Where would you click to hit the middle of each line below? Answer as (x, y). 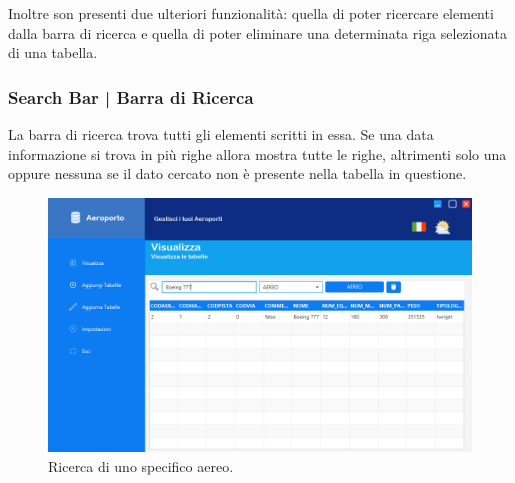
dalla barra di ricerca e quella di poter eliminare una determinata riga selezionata (257, 32)
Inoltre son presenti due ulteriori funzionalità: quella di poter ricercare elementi (251, 13)
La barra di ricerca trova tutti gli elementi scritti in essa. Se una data (221, 134)
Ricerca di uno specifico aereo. (141, 465)
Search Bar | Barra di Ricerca (131, 96)
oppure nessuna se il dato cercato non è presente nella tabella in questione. (237, 173)
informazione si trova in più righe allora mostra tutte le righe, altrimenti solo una (257, 153)
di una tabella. (53, 52)
